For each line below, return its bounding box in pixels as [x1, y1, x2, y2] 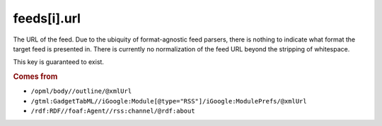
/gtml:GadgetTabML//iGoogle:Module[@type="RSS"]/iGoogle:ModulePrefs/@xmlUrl [30, 97, 307, 105]
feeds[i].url [13, 11, 81, 26]
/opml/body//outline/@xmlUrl [30, 87, 132, 95]
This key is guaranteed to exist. [13, 58, 104, 66]
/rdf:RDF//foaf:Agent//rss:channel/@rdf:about [30, 107, 195, 115]
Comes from [13, 72, 58, 82]
